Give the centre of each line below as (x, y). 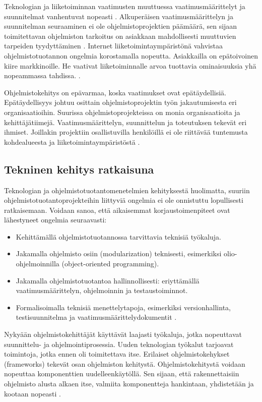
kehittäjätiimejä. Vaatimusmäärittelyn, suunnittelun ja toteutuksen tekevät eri (125, 122)
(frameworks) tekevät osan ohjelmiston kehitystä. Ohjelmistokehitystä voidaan (125, 363)
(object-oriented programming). (110, 264)
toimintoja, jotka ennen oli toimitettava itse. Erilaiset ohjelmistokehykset (117, 354)
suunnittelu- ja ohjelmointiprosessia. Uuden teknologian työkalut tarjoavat (119, 344)
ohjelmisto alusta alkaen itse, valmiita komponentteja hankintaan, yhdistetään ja (129, 384)
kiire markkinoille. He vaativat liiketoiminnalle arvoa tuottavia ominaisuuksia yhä (130, 65)
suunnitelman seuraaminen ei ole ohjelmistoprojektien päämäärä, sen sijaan (121, 26)
